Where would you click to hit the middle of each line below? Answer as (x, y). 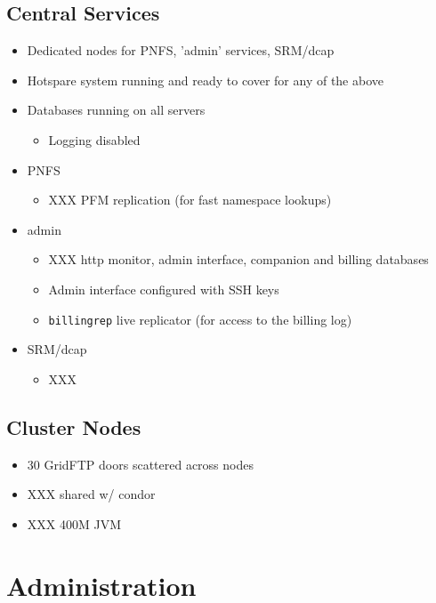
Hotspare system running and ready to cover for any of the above (205, 80)
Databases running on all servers (116, 110)
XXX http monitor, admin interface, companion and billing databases (238, 259)
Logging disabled (94, 139)
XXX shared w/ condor (91, 494)
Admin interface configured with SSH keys (164, 289)
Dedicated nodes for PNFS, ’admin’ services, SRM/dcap (181, 50)
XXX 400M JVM (74, 523)
